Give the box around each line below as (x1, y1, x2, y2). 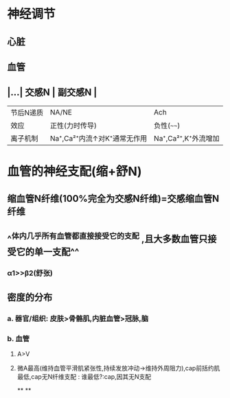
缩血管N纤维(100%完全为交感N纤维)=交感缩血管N (7, 193, 220, 204)
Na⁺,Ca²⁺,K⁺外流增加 (153, 133, 220, 143)
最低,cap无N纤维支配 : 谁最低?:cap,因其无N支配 (16, 373, 152, 381)
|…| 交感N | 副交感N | (7, 86, 97, 98)
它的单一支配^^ (16, 246, 80, 257)
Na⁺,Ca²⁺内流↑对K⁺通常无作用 (50, 133, 148, 143)
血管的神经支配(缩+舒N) (7, 163, 142, 179)
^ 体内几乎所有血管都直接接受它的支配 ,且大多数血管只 (7, 231, 208, 244)
